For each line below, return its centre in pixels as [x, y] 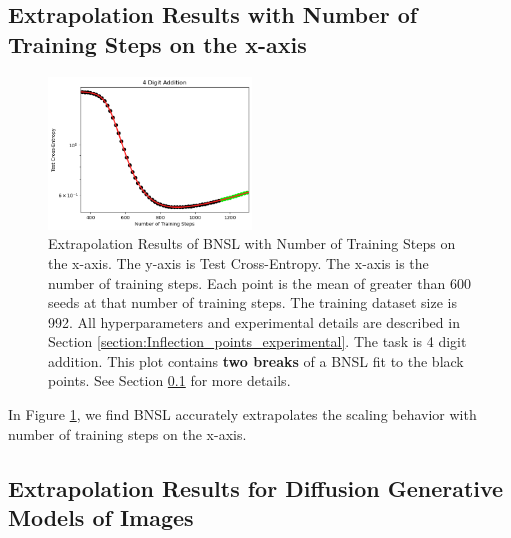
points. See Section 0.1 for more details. [169, 380]
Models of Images [101, 517]
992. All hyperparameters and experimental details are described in [254, 321]
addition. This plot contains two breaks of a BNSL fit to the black [256, 360]
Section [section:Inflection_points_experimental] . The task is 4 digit [257, 341]
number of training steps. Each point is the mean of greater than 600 [259, 282]
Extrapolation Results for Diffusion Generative [256, 487]
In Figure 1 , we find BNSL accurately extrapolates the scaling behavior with [242, 414]
